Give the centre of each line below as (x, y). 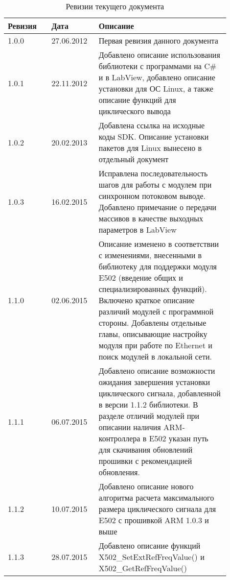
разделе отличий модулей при (149, 416)
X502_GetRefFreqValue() (143, 568)
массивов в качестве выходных (151, 218)
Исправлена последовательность (153, 173)
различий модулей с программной (156, 311)
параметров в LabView (138, 230)
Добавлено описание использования (159, 55)
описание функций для (137, 100)
